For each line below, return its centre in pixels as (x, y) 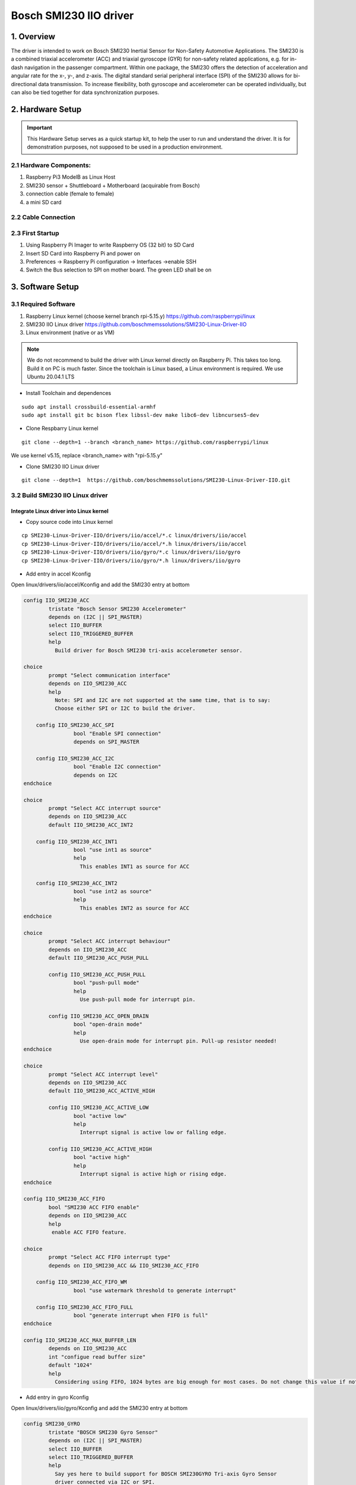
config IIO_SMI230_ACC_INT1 (77, 841)
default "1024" (71, 1365)
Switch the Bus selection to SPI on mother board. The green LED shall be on (119, 270)
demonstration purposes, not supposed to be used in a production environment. (125, 147)
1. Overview (33, 37)
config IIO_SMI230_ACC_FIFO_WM (81, 1282)
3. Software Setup (45, 287)
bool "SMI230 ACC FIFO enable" (94, 1207)
